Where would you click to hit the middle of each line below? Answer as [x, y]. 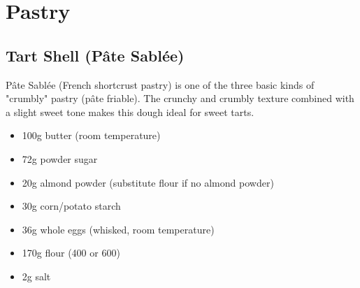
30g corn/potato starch [71, 206]
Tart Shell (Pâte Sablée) [95, 55]
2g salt [36, 276]
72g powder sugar [60, 158]
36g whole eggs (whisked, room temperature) [118, 229]
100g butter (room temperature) [91, 135]
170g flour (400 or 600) [71, 253]
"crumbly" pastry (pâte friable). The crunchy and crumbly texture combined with [180, 98]
